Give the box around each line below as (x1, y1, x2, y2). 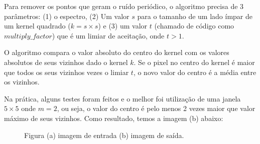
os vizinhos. (4, 76, 40, 87)
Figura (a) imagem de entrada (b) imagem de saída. (24, 129, 184, 140)
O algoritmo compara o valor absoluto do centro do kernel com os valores (4, 47, 229, 57)
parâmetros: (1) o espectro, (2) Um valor (4, 10, 129, 21)
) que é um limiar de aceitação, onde (52, 30, 165, 40)
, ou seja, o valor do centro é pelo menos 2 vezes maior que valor (57, 103, 255, 113)
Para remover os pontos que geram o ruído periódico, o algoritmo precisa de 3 (4, 1, 244, 11)
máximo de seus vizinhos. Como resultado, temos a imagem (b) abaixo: (4, 112, 223, 123)
